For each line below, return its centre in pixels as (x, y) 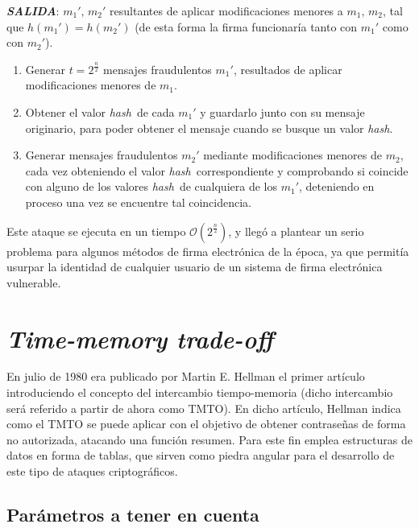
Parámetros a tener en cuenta (133, 514)
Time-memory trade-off (140, 338)
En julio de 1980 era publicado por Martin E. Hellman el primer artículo (186, 376)
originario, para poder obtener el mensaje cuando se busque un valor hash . (209, 128)
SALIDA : (33, 10)
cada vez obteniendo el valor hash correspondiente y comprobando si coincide (217, 170)
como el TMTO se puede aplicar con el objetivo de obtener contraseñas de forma (206, 424)
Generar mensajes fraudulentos (102, 155)
